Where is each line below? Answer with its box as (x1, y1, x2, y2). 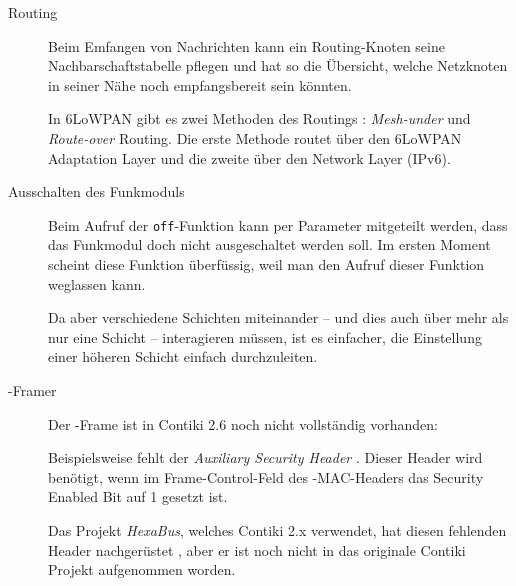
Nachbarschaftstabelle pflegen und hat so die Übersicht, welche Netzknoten (48, 55, 508, 76)
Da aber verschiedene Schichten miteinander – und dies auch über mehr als (48, 307, 509, 328)
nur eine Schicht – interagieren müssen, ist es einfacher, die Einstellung (48, 326, 482, 347)
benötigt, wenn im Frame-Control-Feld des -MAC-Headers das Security (48, 466, 484, 487)
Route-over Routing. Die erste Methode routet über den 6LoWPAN (48, 127, 462, 148)
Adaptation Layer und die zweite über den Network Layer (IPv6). (48, 147, 451, 168)
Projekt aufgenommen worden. (48, 559, 236, 580)
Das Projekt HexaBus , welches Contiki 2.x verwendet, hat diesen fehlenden (48, 519, 507, 540)
